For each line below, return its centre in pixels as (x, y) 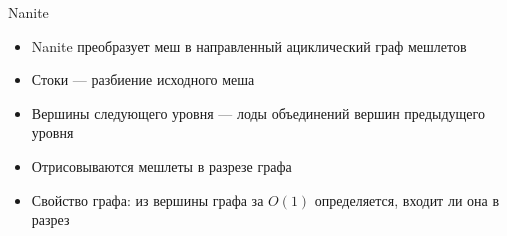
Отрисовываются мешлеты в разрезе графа (161, 165)
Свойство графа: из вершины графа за (147, 199)
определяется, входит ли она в (407, 199)
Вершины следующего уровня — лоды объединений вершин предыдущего (258, 112)
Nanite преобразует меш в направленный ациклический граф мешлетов (249, 45)
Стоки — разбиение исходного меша (143, 79)
